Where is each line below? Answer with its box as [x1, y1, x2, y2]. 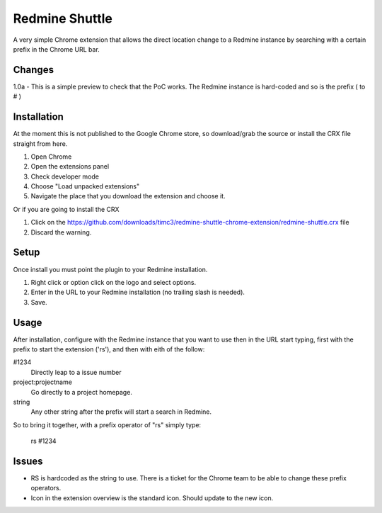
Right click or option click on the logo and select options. [30, 278, 197, 286]
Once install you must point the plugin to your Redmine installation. [13, 265, 208, 274]
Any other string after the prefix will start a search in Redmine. [30, 407, 212, 416]
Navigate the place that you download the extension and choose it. [30, 192, 226, 201]
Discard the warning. [30, 227, 92, 237]
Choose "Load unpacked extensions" [30, 182, 140, 191]
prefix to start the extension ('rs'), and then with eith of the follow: [13, 345, 205, 354]
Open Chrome [30, 152, 72, 161]
